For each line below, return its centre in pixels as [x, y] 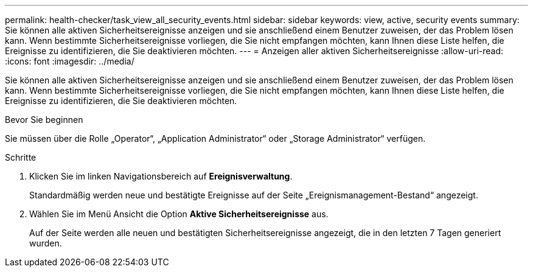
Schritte [21, 157]
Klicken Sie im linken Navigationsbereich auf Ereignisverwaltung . [161, 176]
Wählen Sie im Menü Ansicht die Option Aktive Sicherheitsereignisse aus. [179, 214]
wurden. [46, 243]
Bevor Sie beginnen [44, 120]
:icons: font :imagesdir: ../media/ [70, 61]
